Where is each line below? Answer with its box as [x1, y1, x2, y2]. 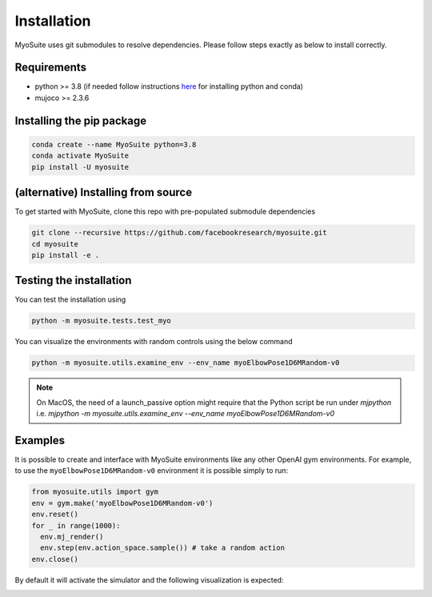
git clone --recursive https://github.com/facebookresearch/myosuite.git [31, 228, 327, 238]
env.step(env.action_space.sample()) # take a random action [40, 543, 286, 552]
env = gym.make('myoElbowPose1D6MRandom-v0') [31, 499, 214, 507]
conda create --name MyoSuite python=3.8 [31, 140, 197, 149]
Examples [14, 433, 66, 447]
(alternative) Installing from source [14, 186, 192, 199]
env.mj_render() [40, 532, 104, 541]
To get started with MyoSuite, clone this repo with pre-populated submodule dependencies [14, 206, 316, 216]
